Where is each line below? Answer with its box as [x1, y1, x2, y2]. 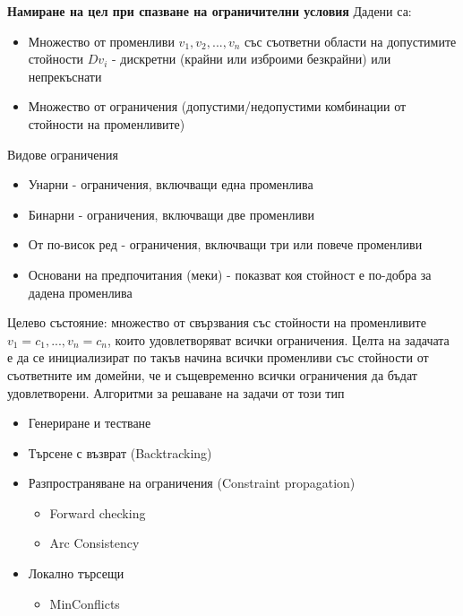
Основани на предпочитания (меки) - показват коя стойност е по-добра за [28, 265, 432, 283]
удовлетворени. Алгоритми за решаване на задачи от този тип [7, 383, 345, 402]
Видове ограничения [7, 144, 118, 163]
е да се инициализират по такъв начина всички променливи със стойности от [7, 348, 429, 367]
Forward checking [49, 503, 146, 522]
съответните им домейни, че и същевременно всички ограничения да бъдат [7, 365, 417, 384]
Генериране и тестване [28, 413, 151, 432]
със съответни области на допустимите [244, 31, 457, 50]
